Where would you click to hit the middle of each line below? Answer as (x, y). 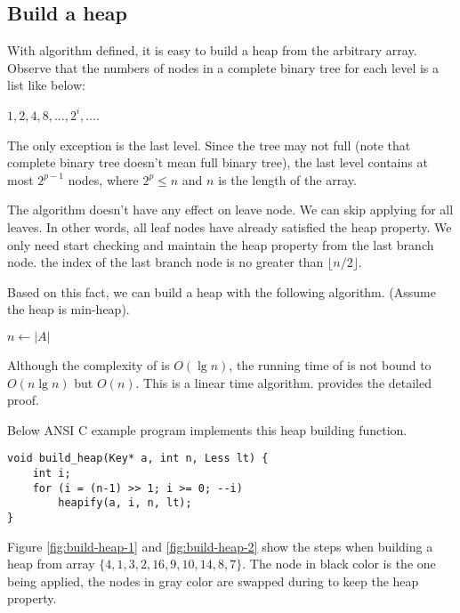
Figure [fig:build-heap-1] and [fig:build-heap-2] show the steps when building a (220, 546)
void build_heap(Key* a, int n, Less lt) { (138, 459)
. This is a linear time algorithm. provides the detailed (283, 382)
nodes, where (103, 179)
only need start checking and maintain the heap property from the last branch (221, 244)
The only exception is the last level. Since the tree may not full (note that (209, 145)
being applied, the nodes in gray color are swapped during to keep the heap (213, 581)
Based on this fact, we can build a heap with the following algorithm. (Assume (222, 291)
